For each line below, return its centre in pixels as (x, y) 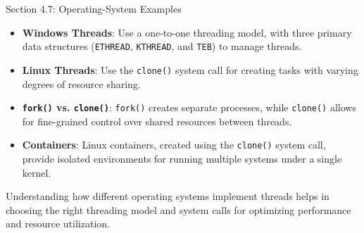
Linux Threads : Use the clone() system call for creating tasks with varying (190, 69)
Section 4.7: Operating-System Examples (94, 8)
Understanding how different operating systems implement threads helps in (168, 196)
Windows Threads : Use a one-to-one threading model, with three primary (187, 32)
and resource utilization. (58, 223)
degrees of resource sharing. (81, 83)
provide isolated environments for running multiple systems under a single (182, 158)
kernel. (37, 172)
